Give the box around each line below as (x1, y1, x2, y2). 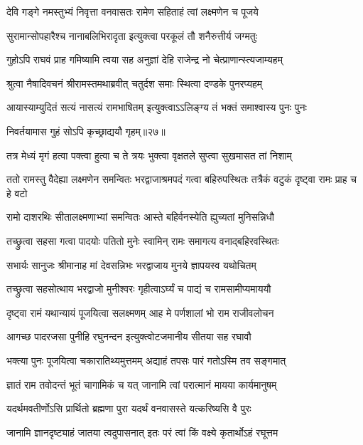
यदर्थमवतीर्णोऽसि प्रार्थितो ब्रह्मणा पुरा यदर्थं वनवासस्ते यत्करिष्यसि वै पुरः (6, 401, 251, 416)
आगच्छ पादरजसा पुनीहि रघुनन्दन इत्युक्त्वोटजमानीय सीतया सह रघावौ (6, 329, 251, 344)
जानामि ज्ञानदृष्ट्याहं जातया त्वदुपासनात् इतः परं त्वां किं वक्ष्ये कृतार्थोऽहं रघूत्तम (6, 424, 278, 439)
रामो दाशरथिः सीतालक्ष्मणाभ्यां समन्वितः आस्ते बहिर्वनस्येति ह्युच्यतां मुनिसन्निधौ (6, 209, 274, 224)
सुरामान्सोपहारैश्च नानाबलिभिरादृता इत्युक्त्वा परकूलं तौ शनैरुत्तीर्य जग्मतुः (6, 28, 258, 43)
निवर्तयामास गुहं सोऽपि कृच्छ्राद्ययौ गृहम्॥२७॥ (6, 123, 166, 138)
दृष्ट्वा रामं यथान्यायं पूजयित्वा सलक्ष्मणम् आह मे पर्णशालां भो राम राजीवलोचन (6, 305, 274, 320)
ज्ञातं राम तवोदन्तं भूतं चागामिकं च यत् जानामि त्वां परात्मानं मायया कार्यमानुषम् (6, 377, 277, 392)
